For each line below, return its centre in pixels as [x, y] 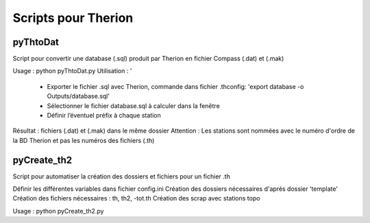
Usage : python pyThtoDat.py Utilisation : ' [72, 71]
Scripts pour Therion [73, 18]
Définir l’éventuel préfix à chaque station [104, 116]
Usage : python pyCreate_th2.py [58, 211]
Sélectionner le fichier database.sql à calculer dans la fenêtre [134, 105]
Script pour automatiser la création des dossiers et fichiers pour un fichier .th [122, 176]
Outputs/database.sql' [78, 96]
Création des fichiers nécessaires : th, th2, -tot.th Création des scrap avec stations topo [136, 198]
